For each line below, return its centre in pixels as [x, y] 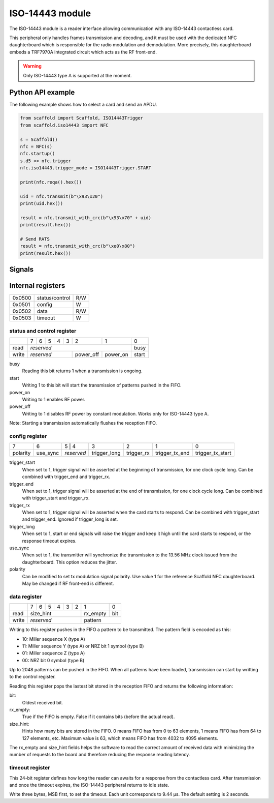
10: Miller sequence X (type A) [54, 639]
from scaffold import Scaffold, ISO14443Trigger [82, 118]
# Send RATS [35, 239]
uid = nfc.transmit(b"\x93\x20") [62, 196]
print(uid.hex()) [42, 204]
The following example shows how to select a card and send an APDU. [83, 105]
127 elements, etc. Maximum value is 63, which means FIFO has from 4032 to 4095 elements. [120, 738]
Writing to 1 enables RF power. [54, 400]
